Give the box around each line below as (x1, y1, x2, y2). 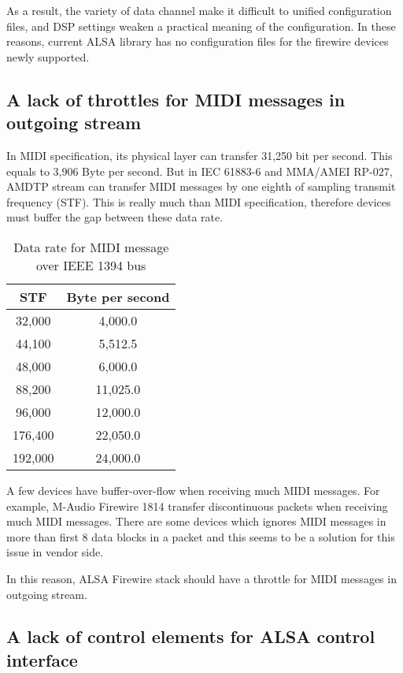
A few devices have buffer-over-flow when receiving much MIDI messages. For (6, 482, 380, 498)
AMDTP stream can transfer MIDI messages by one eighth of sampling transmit (6, 178, 396, 195)
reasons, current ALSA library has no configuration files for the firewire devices (6, 33, 389, 50)
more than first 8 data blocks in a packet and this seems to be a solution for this (6, 528, 395, 545)
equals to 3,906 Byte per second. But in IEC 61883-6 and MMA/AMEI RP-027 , (6, 162, 393, 179)
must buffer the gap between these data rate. (6, 209, 224, 225)
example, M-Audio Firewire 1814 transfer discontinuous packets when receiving (6, 497, 388, 514)
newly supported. (6, 48, 90, 65)
